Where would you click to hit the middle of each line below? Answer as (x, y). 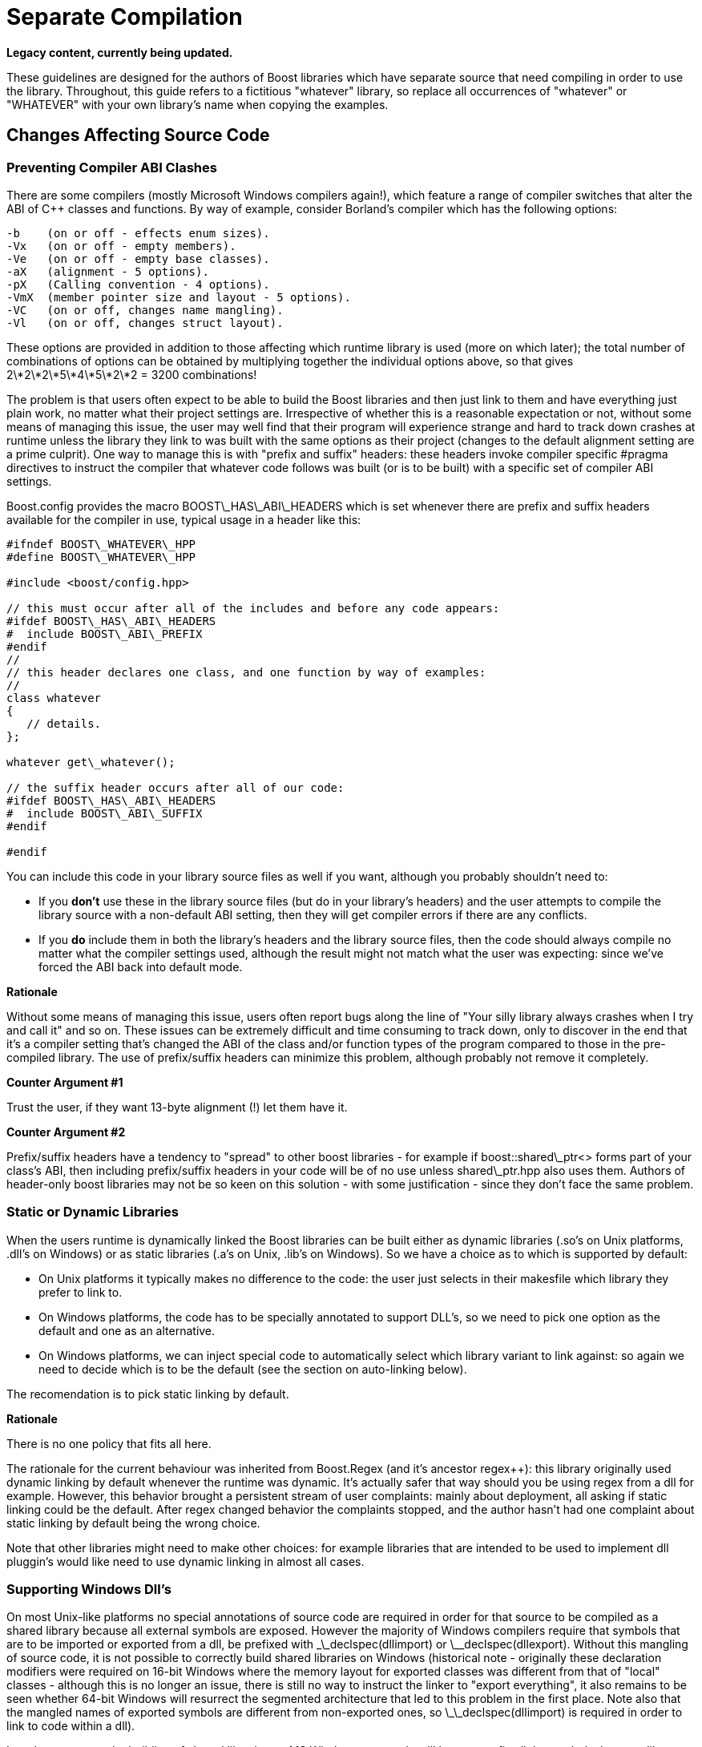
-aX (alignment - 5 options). (108, 271)
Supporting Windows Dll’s (89, 1590)
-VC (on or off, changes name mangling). (145, 310)
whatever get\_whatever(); (91, 762)
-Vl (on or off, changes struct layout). (145, 323)
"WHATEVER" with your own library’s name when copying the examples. (198, 104)
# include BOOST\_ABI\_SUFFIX (105, 813)
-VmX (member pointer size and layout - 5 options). (179, 297)
